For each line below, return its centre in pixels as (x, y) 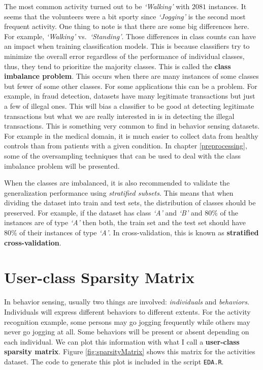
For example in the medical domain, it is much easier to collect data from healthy (131, 135)
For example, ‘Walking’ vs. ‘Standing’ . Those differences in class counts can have (130, 36)
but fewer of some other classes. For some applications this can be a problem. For (131, 86)
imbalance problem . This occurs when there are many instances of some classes (131, 76)
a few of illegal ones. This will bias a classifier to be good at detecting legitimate (129, 105)
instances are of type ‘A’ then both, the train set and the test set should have (125, 222)
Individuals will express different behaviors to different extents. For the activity (127, 311)
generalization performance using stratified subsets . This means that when (119, 192)
